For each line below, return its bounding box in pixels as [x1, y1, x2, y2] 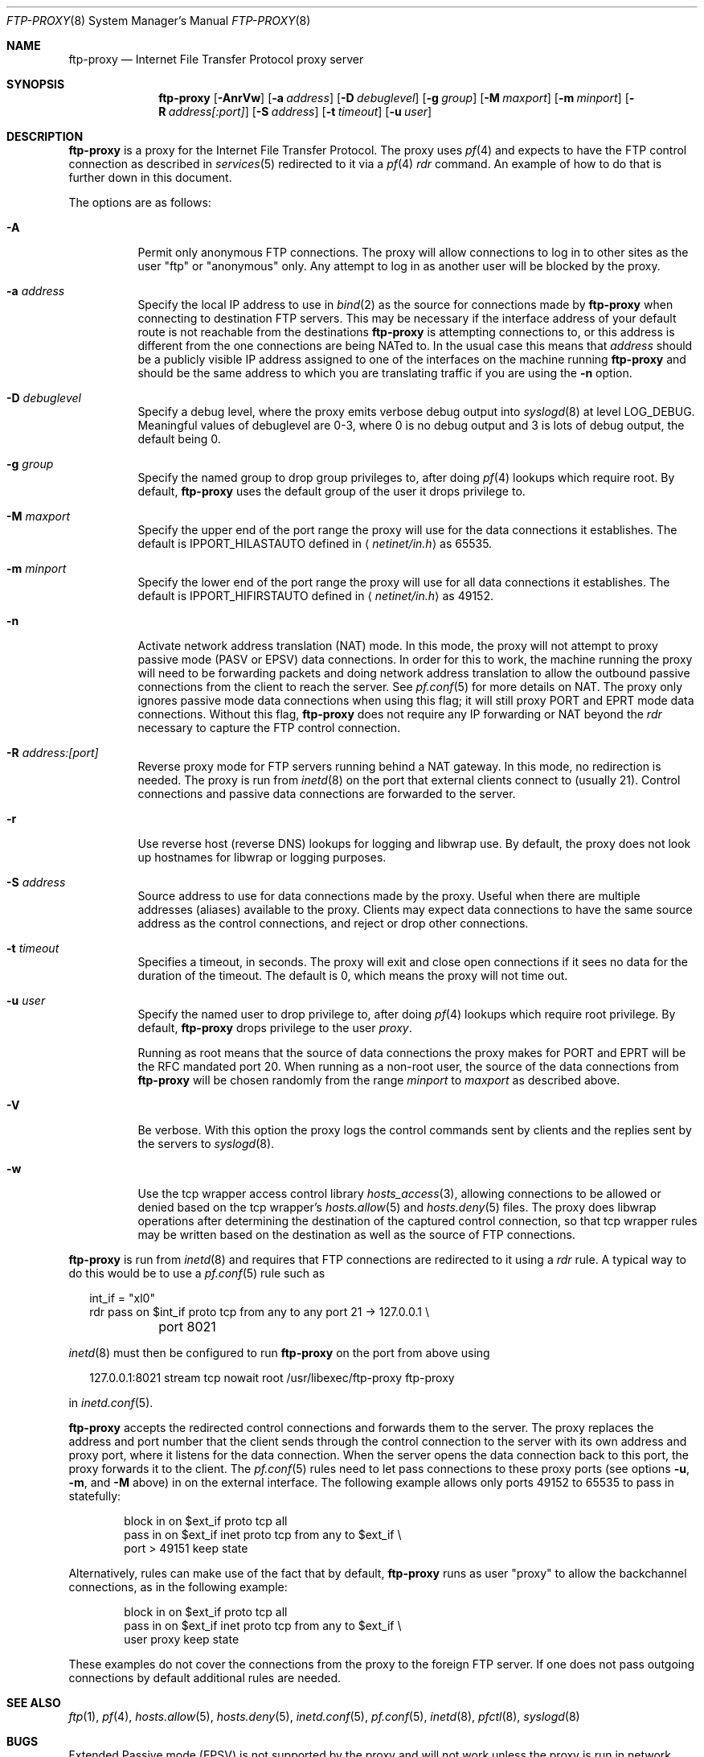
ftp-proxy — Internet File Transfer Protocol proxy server [68, 52, 364, 66]
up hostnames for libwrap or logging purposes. [137, 850, 387, 864]
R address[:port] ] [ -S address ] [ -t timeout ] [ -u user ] [158, 105, 432, 118]
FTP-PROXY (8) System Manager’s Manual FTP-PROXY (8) [6, 14, 311, 27]
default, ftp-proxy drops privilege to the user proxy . [137, 1021, 412, 1035]
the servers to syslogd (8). [137, 1137, 275, 1150]
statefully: [68, 1489, 121, 1503]
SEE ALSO [6, 1696, 61, 1710]
